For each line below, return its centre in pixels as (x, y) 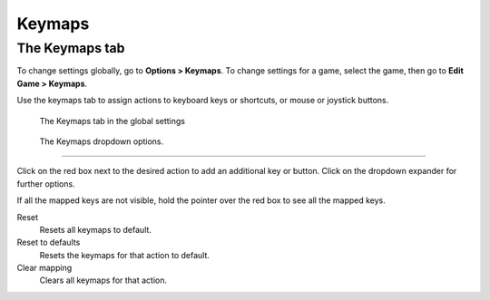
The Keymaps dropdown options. (102, 141)
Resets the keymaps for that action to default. (125, 255)
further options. (46, 184)
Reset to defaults (49, 242)
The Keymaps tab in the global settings (113, 121)
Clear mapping (44, 268)
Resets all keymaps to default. (95, 229)
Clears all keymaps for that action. (103, 280)
